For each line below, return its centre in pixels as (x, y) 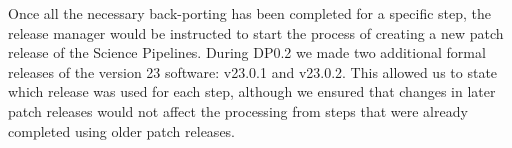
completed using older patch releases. (122, 130)
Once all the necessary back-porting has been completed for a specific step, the (250, 13)
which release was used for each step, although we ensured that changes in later (252, 91)
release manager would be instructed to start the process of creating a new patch (256, 32)
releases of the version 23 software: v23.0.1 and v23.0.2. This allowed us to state (253, 71)
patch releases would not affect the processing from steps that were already (238, 110)
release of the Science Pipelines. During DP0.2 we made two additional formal (247, 52)
